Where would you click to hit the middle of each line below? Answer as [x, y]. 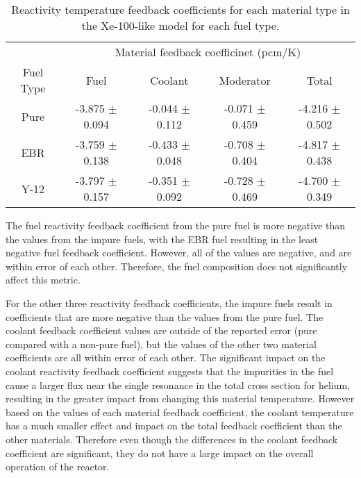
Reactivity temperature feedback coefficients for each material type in [180, 9]
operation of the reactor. [58, 467]
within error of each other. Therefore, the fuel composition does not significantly [177, 266]
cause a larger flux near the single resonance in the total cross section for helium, [178, 385]
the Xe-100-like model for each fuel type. [180, 25]
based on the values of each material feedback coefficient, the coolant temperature [180, 412]
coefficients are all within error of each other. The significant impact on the [166, 357]
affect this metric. [43, 280]
